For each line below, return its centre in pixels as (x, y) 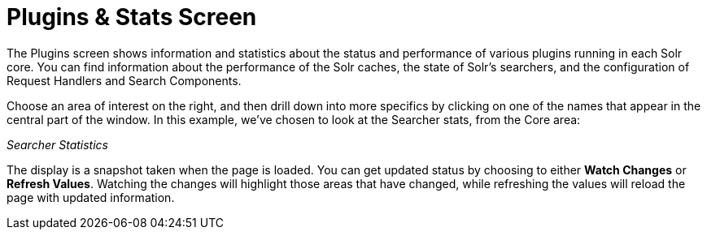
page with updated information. (91, 197)
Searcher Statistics (57, 144)
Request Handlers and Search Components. (124, 80)
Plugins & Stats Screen (132, 17)
